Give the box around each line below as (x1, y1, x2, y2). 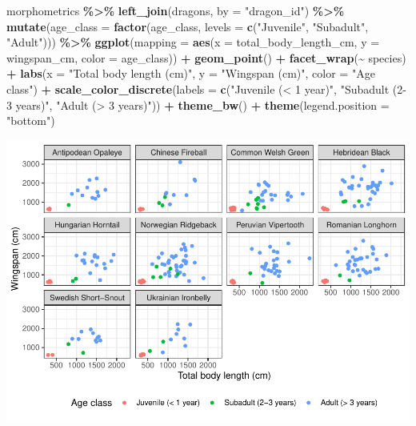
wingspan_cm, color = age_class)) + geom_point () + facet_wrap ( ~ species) (6, 49, 406, 66)
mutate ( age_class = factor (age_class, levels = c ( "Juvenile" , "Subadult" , (6, 18, 369, 34)
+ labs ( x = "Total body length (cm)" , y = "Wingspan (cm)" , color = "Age (6, 65, 375, 82)
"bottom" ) (6, 112, 55, 129)
